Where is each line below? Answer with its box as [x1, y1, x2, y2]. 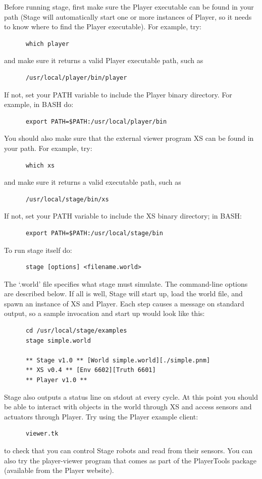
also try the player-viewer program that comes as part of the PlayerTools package [4, 455, 257, 465]
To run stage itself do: [4, 244, 72, 255]
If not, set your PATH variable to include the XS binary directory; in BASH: [4, 210, 242, 221]
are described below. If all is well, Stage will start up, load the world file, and [4, 288, 243, 299]
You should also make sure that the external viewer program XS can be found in [4, 133, 254, 143]
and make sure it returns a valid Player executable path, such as [4, 55, 203, 66]
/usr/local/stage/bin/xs [25, 195, 109, 203]
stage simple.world [25, 337, 91, 344]
